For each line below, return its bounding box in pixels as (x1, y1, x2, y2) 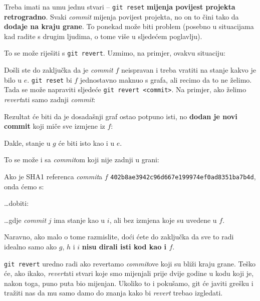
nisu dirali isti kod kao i (82, 241, 167, 251)
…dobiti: (4, 198, 29, 208)
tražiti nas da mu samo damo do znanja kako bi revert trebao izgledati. (4, 287, 223, 298)
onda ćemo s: (4, 181, 44, 191)
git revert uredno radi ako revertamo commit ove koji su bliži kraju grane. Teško (4, 258, 256, 268)
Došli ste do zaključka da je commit (4, 65, 113, 75)
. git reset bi (27, 74, 72, 85)
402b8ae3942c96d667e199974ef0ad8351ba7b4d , (110, 171, 256, 181)
